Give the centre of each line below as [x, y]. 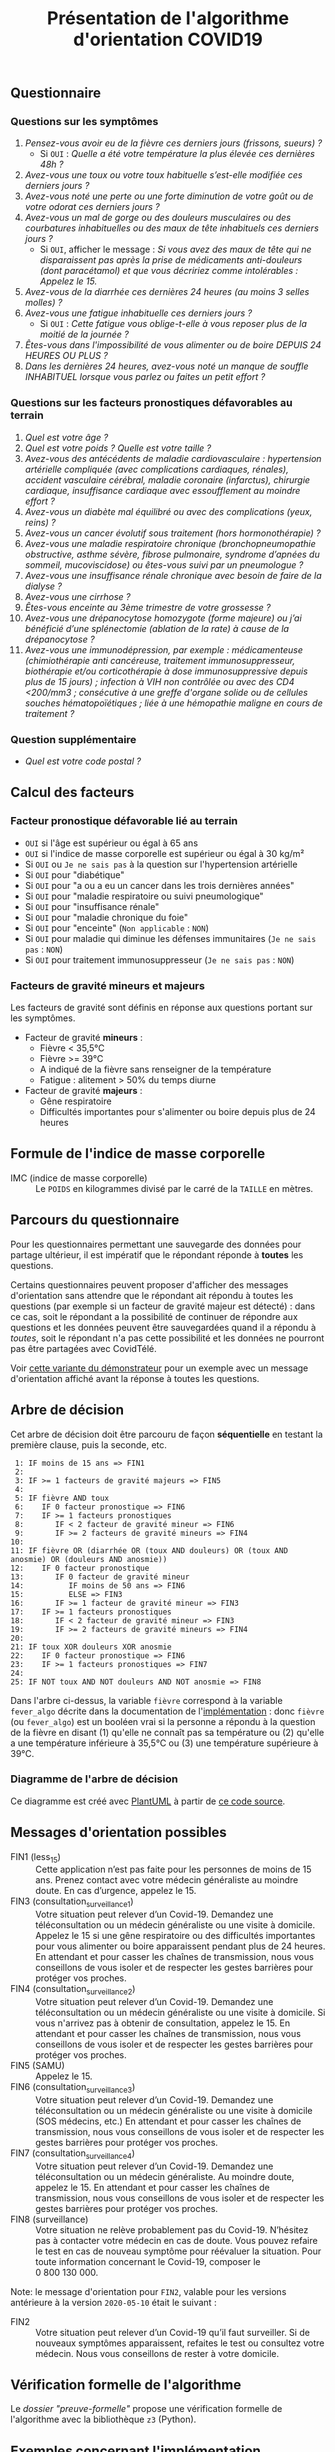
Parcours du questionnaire [95, 1220]
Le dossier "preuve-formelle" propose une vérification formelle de [146, 2409]
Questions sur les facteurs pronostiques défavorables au [151, 403]
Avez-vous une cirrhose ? [77, 596]
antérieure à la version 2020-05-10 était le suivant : [113, 2302]
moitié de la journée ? [84, 334]
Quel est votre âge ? [66, 437]
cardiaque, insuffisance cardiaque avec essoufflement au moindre [162, 490]
